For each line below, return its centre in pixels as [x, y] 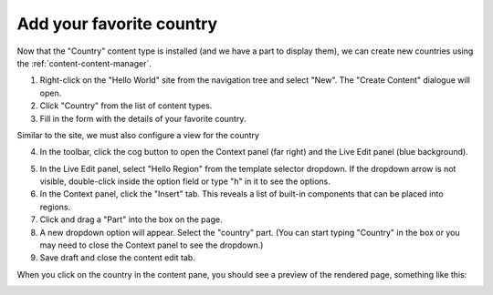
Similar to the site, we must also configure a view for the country [138, 135]
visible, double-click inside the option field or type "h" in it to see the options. [185, 181]
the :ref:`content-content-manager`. [84, 63]
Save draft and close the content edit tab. [117, 258]
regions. [55, 207]
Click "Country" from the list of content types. [126, 106]
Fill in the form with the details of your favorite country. [143, 118]
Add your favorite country [117, 24]
